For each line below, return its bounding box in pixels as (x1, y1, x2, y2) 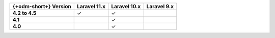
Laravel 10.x (111, 3, 141, 10)
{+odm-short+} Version (12, 3, 71, 10)
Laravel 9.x (146, 3, 174, 10)
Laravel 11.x (76, 3, 105, 10)
